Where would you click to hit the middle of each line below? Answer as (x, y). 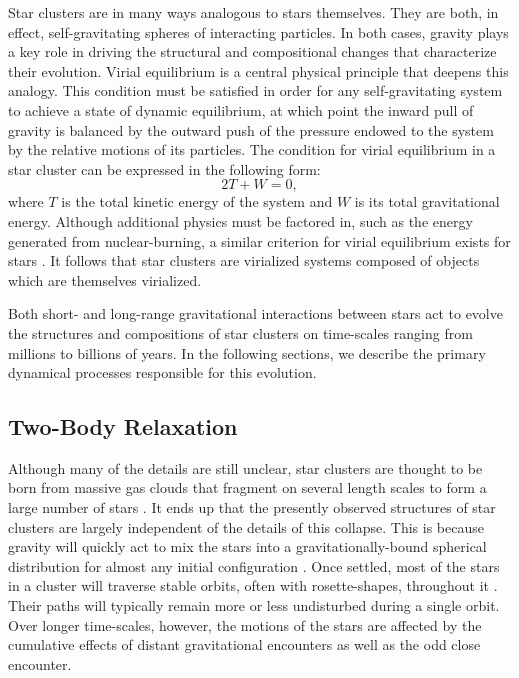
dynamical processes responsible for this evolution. (162, 372)
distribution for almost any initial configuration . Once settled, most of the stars (254, 565)
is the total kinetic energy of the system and (197, 201)
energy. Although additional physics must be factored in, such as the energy (240, 220)
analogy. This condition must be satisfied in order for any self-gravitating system (255, 90)
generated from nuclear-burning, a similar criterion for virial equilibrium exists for (259, 240)
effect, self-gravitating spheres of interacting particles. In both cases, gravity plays (258, 31)
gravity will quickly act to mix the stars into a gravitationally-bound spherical (247, 546)
